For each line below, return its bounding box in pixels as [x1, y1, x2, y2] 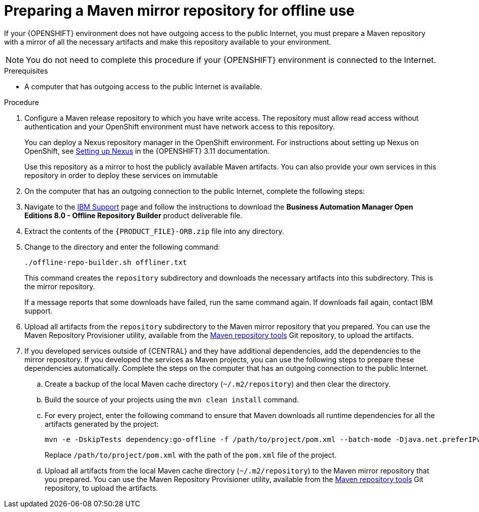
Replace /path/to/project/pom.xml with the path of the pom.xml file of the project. [45, 450, 337, 459]
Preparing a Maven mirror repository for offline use [4, 2, 355, 19]
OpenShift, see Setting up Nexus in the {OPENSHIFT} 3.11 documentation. [24, 146, 270, 155]
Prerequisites [4, 66, 48, 75]
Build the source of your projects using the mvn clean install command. [45, 395, 299, 404]
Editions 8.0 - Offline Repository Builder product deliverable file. [24, 211, 243, 220]
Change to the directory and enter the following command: [24, 242, 220, 251]
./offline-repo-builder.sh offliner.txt [24, 258, 187, 266]
